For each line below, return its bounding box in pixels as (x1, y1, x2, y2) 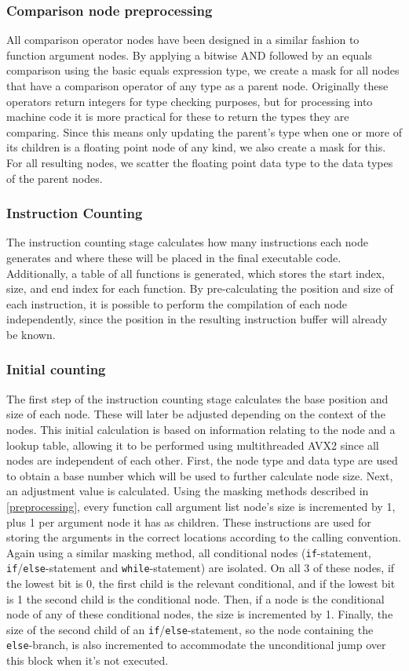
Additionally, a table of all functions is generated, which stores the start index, (6, 264, 385, 281)
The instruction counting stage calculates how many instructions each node (6, 234, 368, 250)
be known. (6, 326, 56, 342)
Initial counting (6, 359, 106, 379)
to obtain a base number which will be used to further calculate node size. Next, (6, 467, 393, 483)
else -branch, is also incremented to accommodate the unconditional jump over (6, 636, 386, 653)
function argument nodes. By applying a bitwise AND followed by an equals (6, 46, 372, 63)
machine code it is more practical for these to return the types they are (6, 108, 349, 125)
